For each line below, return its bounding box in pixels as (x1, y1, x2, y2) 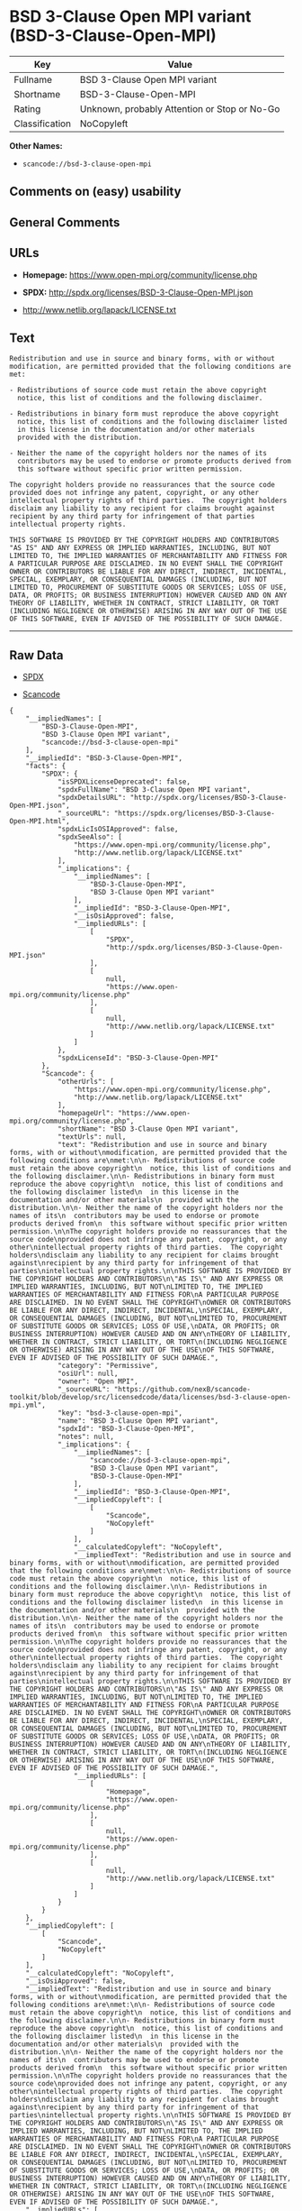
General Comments (9, 215, 120, 230)
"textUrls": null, (57, 1133, 127, 1142)
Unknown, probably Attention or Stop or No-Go (79, 102, 280, 115)
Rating (13, 102, 41, 115)
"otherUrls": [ (57, 1078, 115, 1087)
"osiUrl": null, (57, 1369, 119, 1379)
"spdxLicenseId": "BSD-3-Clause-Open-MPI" (57, 1053, 219, 1063)
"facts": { (25, 762, 67, 771)
